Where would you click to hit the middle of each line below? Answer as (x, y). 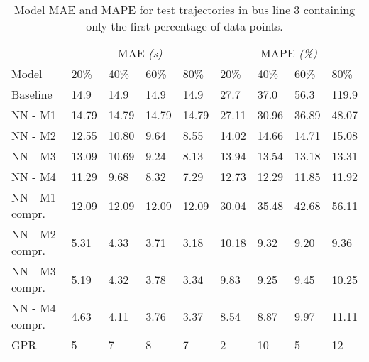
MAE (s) (140, 53)
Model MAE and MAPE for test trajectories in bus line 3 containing (184, 10)
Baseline (32, 94)
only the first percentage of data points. (184, 26)
